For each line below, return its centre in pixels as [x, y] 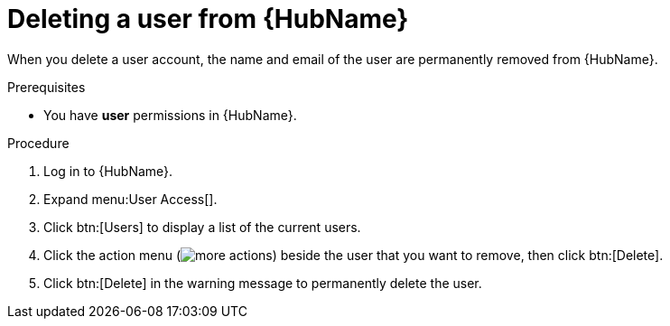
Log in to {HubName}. [108, 171]
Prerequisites [47, 87]
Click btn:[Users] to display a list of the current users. [202, 227]
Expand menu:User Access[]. [130, 199]
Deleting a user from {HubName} [208, 19]
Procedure [38, 143]
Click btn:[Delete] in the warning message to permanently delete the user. [263, 283]
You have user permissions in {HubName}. [170, 115]
